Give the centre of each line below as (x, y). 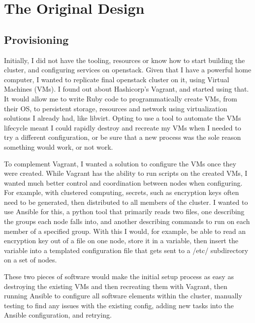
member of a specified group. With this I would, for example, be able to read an (125, 231)
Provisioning (36, 39)
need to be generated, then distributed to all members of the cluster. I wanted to (126, 202)
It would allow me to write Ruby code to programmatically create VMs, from (121, 98)
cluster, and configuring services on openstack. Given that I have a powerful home (128, 70)
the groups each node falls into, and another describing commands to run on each (127, 221)
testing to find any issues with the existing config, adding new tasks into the (119, 305)
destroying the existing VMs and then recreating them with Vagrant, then (116, 286)
